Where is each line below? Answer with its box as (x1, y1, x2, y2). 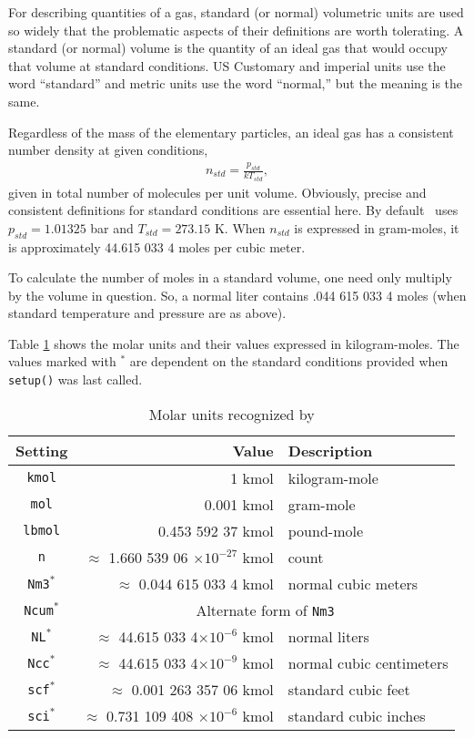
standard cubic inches (287, 704, 426, 726)
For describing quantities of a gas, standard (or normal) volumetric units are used (8, 3, 464, 21)
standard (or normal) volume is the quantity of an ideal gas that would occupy (8, 38, 448, 57)
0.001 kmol (204, 493, 274, 515)
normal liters (287, 625, 369, 647)
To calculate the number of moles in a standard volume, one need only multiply (8, 268, 452, 287)
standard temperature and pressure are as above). (8, 303, 287, 323)
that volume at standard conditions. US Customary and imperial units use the (8, 56, 446, 75)
